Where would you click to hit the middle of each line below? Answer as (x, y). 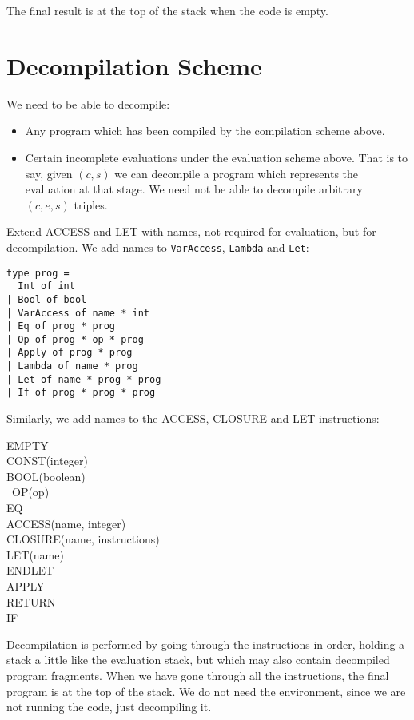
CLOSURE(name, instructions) (83, 539)
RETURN (31, 601)
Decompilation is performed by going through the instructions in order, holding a (206, 644)
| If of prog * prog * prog (81, 393)
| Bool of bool (47, 299)
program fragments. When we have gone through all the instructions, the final (198, 675)
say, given (49, 173)
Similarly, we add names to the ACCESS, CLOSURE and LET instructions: (193, 418)
